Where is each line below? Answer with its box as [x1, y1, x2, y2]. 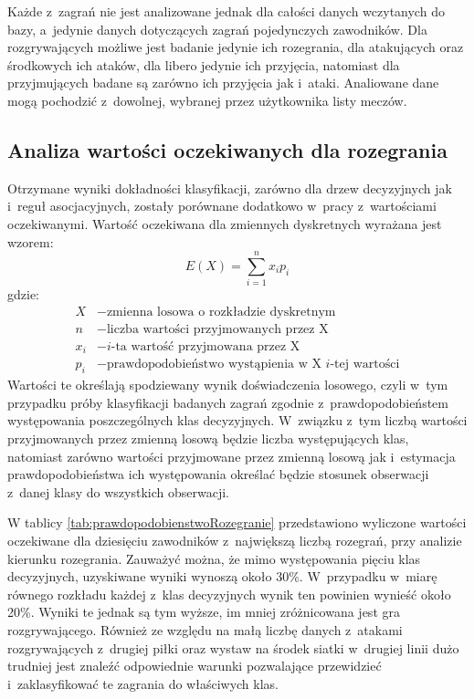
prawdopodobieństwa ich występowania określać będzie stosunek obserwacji [7, 464, 429, 484]
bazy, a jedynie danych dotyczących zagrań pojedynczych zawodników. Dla [7, 19, 427, 38]
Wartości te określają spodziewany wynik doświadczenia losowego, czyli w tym [7, 375, 448, 394]
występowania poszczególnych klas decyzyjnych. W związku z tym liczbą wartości [7, 411, 468, 430]
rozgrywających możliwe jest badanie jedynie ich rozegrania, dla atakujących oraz [7, 37, 464, 57]
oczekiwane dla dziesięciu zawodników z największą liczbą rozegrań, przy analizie [7, 530, 462, 549]
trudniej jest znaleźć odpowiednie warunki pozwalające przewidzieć [7, 656, 382, 675]
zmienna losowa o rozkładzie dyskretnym [106, 305, 336, 318]
